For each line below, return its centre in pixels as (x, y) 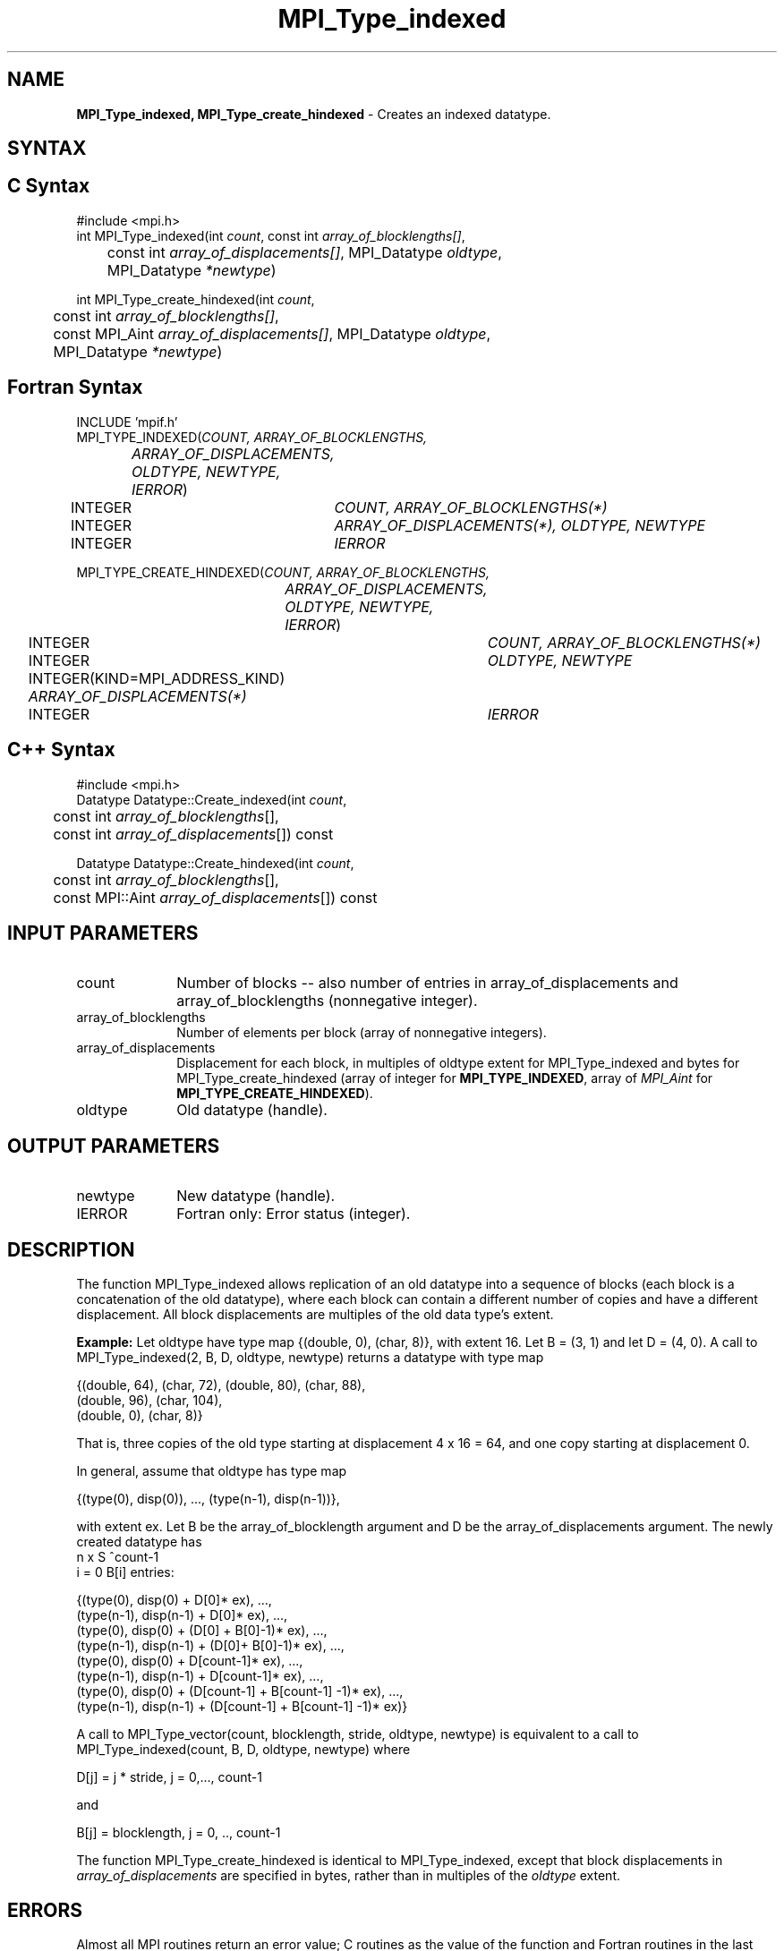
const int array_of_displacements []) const (193, 834)
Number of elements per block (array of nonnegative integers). (362, 1033)
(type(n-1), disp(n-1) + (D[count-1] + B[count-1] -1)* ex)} (242, 1707)
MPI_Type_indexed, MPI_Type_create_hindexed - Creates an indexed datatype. (314, 114)
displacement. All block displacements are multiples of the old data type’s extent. (315, 1315)
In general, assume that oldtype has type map (212, 1471)
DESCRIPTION (71, 1249)
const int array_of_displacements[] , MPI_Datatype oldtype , (304, 252)
